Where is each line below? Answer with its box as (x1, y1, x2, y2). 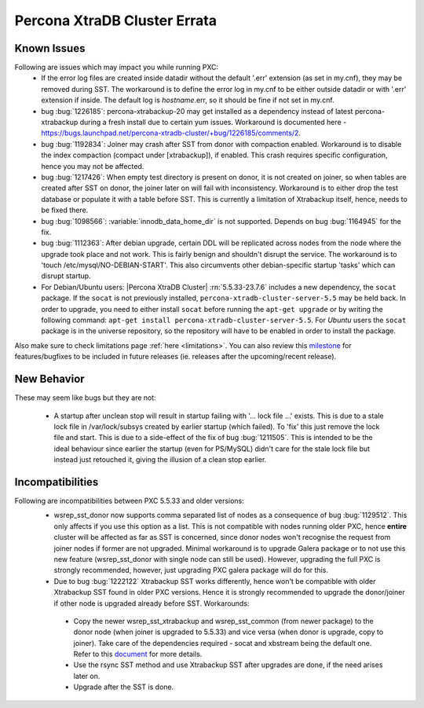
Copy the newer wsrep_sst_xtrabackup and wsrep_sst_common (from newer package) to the (73, 616, 374, 625)
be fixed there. (41, 205, 89, 215)
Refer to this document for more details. (73, 649, 203, 659)
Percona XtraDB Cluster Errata (14, 12, 217, 29)
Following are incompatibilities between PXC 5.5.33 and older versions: (14, 496, 245, 505)
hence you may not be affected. (41, 161, 144, 171)
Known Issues (14, 42, 86, 55)
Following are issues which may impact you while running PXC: (14, 63, 219, 72)
